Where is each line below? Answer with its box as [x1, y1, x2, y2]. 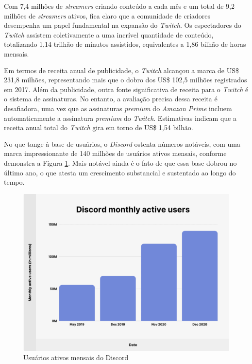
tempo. [4, 177, 25, 187]
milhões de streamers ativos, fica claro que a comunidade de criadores [4, 10, 211, 20]
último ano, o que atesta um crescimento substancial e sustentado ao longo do [4, 167, 236, 177]
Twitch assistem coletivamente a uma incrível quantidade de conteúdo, [4, 29, 214, 39]
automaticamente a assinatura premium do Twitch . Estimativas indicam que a [4, 113, 236, 123]
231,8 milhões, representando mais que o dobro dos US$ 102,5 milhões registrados [4, 75, 247, 85]
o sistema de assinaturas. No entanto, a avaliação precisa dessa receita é [4, 94, 218, 104]
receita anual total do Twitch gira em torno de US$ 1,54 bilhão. [4, 122, 193, 133]
